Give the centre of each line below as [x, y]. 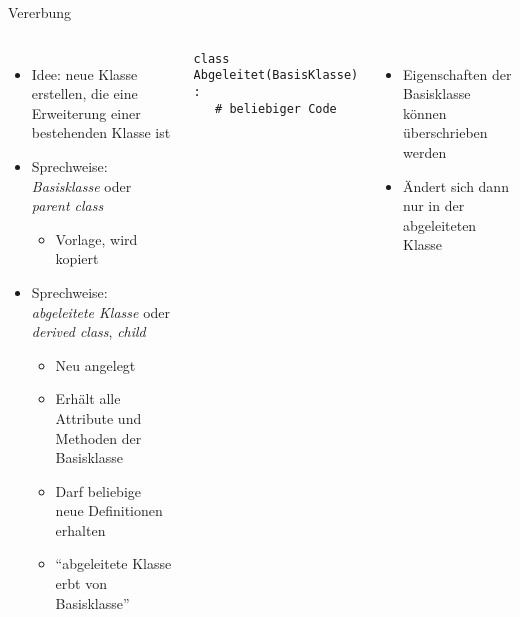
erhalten [80, 529]
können [425, 112]
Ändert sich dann [456, 185]
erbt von [81, 583]
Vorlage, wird [96, 238]
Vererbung [40, 12]
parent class [67, 205]
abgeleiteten [440, 224]
